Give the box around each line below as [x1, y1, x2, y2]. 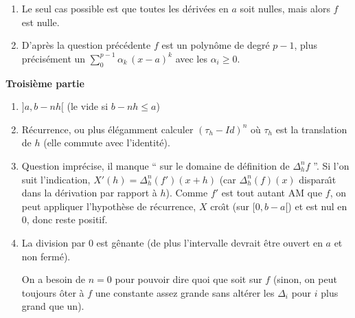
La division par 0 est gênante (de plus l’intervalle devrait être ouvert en [21, 235, 323, 249]
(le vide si [67, 99, 108, 113]
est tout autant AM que [221, 185, 323, 200]
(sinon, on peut [273, 272, 337, 286]
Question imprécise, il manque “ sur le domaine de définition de [21, 158, 290, 172]
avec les [175, 51, 207, 65]
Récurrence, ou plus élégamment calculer [21, 122, 194, 136]
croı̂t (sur [210, 198, 250, 213]
